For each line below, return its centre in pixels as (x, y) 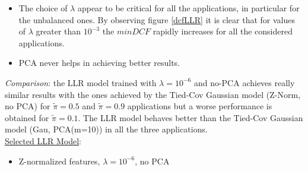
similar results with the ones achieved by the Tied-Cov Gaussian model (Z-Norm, (153, 94)
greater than (58, 31)
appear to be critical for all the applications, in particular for (188, 8)
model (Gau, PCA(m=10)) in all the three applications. (106, 129)
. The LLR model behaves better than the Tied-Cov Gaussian (190, 117)
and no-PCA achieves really (244, 82)
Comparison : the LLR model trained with (81, 82)
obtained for (27, 117)
